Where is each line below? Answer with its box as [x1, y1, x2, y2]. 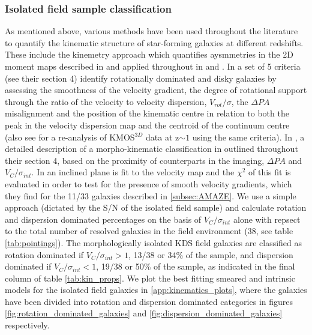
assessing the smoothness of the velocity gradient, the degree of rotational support [5, 83, 307, 96]
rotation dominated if [5, 248, 84, 261]
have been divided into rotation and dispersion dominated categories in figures [5, 295, 293, 307]
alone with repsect [233, 213, 301, 225]
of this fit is [248, 166, 291, 178]
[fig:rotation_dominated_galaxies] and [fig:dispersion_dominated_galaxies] [5, 307, 283, 319]
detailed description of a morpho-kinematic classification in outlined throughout [5, 142, 298, 155]
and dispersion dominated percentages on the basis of [5, 213, 202, 225]
